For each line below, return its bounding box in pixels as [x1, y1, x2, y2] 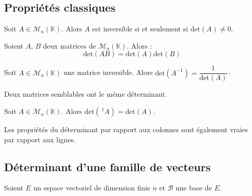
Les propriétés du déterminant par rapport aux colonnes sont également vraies [4, 124, 248, 135]
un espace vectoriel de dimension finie [33, 182, 150, 193]
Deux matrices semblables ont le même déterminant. [4, 89, 167, 99]
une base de [175, 182, 212, 193]
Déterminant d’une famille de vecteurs [4, 159, 211, 174]
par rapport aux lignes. [4, 134, 76, 144]
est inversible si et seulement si [92, 23, 188, 34]
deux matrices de [43, 40, 96, 51]
